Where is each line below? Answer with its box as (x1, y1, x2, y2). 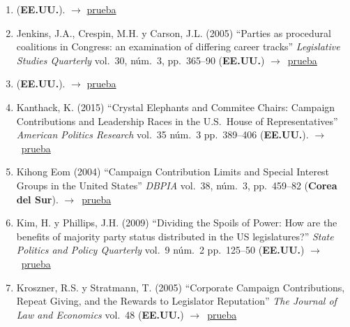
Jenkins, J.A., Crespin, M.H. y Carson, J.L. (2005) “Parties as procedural (16, 25, 331, 40)
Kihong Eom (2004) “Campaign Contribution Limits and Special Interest (16, 164, 330, 179)
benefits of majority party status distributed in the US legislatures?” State (16, 228, 334, 243)
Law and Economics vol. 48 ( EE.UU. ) (16, 307, 184, 321)
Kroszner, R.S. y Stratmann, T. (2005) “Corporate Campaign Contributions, (16, 279, 345, 294)
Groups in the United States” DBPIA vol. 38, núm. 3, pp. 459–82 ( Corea (16, 177, 337, 192)
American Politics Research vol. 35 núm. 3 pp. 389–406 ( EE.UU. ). (16, 127, 309, 142)
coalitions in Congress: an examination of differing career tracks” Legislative (16, 39, 340, 54)
